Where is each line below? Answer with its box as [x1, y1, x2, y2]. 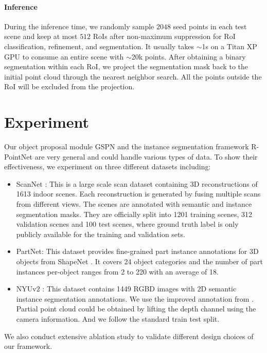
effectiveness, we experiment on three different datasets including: [4, 161, 211, 172]
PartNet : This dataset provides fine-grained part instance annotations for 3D [16, 246, 259, 257]
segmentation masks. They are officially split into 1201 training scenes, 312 [16, 208, 253, 219]
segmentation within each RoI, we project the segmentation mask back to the [4, 61, 248, 72]
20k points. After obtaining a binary [131, 51, 246, 62]
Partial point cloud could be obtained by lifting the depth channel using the [16, 303, 256, 314]
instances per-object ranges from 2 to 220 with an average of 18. [16, 266, 219, 277]
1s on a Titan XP [202, 41, 257, 51]
